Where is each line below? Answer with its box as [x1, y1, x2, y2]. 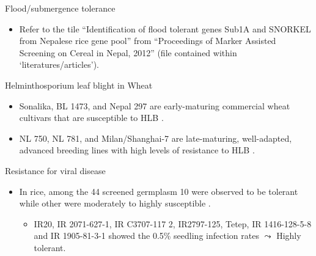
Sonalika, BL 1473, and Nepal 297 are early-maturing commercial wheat [19, 99, 290, 112]
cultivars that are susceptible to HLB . [19, 111, 164, 124]
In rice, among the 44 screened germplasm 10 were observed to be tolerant [19, 185, 298, 197]
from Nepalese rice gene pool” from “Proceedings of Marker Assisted [19, 34, 276, 47]
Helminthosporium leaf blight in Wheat [5, 78, 153, 91]
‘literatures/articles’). [19, 58, 99, 71]
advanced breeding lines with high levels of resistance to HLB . [19, 144, 255, 156]
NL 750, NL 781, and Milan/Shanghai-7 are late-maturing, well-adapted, [19, 131, 292, 144]
